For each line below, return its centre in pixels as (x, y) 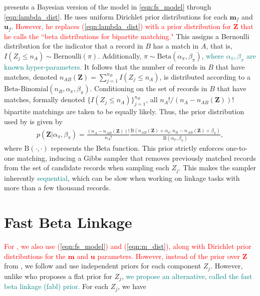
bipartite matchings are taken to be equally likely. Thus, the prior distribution (124, 111)
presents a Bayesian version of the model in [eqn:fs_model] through (108, 7)
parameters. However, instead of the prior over (169, 256)
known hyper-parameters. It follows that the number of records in (105, 66)
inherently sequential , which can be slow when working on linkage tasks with (122, 178)
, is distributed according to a (205, 76)
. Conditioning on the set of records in (149, 88)
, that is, (219, 46)
